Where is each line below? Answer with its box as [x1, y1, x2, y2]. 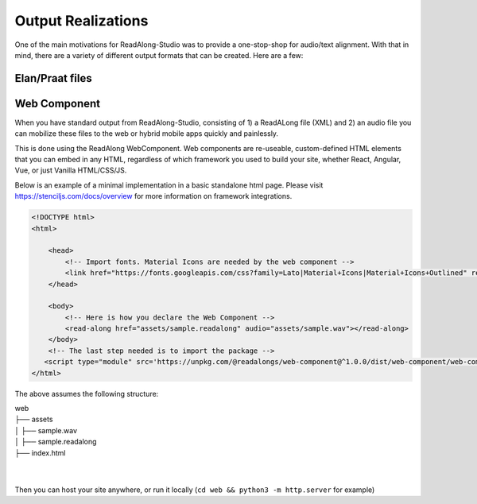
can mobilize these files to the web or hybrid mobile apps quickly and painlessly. [14, 129, 278, 138]
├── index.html [14, 448, 66, 457]
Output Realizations [14, 12, 149, 29]
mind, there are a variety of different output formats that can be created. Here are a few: [14, 50, 304, 60]
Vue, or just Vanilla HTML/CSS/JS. [14, 165, 127, 175]
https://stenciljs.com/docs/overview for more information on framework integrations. [14, 192, 293, 201]
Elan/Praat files [14, 72, 92, 85]
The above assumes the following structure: [14, 389, 159, 398]
